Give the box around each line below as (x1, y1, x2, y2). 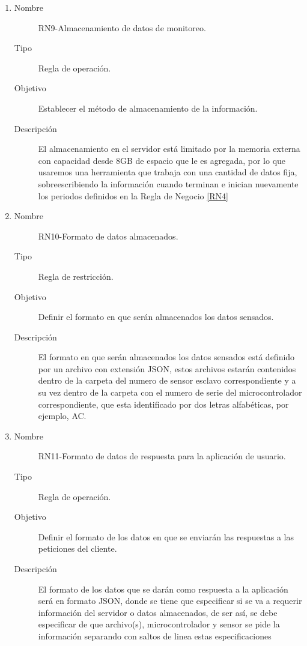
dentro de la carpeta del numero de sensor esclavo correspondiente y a (38, 374, 296, 387)
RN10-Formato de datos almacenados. (38, 229, 178, 242)
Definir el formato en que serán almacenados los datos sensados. (38, 310, 274, 323)
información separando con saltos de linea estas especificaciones (38, 629, 272, 642)
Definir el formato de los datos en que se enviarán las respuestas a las (38, 530, 294, 543)
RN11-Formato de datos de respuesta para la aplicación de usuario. (38, 450, 286, 462)
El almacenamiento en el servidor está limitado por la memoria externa (38, 142, 300, 155)
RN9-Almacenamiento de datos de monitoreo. (38, 21, 206, 34)
